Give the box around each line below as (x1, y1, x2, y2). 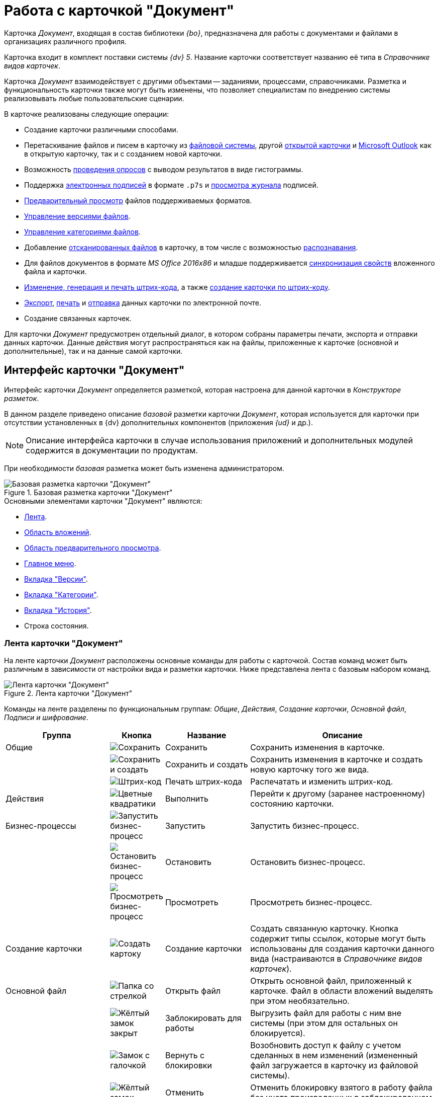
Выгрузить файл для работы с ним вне (250, 1008, 402, 1018)
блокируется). (250, 1028, 305, 1039)
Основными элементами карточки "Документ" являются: (4, 496, 202, 505)
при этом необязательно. (250, 996, 350, 1006)
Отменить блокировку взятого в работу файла (250, 1082, 432, 1093)
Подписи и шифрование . (4, 713, 88, 722)
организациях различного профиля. (4, 37, 127, 46)
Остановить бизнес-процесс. (250, 857, 366, 868)
